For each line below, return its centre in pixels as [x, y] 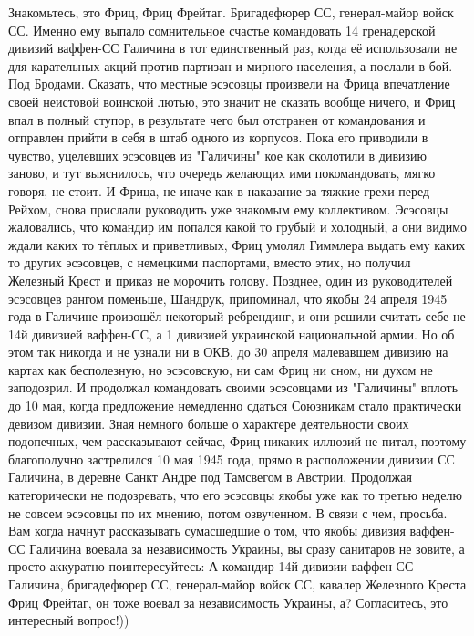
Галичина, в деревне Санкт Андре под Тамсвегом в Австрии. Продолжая [210, 477]
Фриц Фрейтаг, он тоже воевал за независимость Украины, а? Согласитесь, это [228, 602]
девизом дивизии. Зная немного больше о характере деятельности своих [209, 423]
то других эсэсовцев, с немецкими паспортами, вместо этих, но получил [210, 262]
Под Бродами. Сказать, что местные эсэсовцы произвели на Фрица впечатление [229, 83]
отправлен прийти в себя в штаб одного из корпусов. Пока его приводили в [218, 137]
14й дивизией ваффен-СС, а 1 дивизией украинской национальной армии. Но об [232, 334]
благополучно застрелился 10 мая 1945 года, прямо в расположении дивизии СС [232, 459]
